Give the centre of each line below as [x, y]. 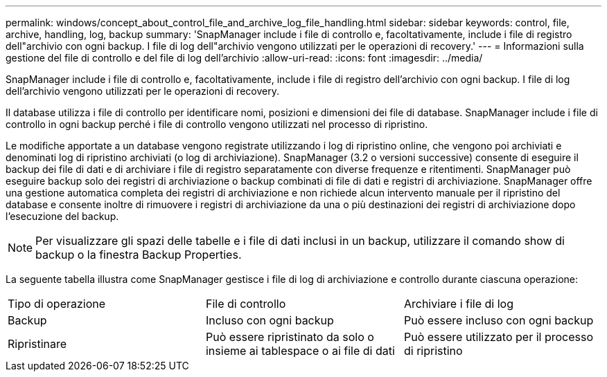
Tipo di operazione [57, 304]
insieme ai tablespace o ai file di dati [300, 351]
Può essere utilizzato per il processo [499, 337]
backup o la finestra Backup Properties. [139, 255]
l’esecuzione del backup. [62, 216]
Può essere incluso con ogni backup [499, 320]
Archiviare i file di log [459, 304]
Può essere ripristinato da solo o [290, 337]
